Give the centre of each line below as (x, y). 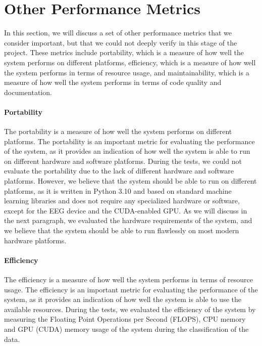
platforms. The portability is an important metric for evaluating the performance (129, 141)
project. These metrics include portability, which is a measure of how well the (124, 52)
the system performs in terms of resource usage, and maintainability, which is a (127, 72)
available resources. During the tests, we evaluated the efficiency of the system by (130, 309)
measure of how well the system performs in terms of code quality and (113, 82)
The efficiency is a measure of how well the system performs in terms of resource (128, 279)
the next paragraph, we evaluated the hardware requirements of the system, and (128, 220)
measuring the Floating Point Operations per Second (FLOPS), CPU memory (125, 319)
